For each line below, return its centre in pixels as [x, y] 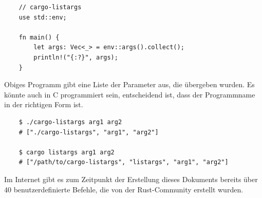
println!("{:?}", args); [76, 57]
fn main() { [39, 37]
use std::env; [43, 17]
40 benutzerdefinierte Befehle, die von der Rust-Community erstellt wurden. [124, 189]
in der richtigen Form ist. [44, 104]
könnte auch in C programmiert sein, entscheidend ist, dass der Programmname [130, 94]
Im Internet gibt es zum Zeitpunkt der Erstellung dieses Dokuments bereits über [131, 179]
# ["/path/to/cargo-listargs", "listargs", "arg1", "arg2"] [124, 162]
